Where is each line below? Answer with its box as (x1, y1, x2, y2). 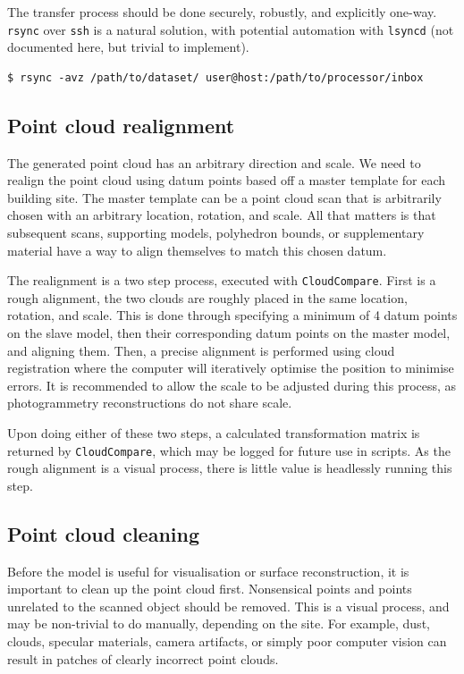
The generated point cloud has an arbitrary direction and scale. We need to (7, 153, 421, 172)
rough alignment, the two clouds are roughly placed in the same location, (7, 288, 408, 307)
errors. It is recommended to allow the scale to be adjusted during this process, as (7, 375, 457, 394)
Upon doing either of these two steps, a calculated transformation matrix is (7, 424, 420, 442)
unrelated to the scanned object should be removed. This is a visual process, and (7, 596, 450, 615)
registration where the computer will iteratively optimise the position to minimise (7, 358, 454, 377)
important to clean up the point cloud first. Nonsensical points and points (7, 579, 412, 598)
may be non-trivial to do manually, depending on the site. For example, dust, (7, 614, 430, 633)
